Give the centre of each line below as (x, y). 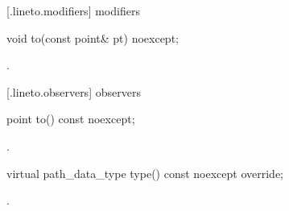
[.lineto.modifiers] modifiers (73, 10)
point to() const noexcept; (71, 119)
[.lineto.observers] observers (74, 91)
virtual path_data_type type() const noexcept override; (145, 173)
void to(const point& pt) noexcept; (93, 37)
